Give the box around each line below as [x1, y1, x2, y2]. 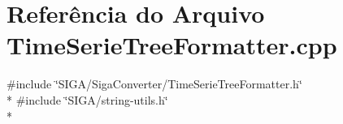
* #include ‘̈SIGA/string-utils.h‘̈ [7, 91, 168, 108]
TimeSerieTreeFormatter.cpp [7, 28, 337, 62]
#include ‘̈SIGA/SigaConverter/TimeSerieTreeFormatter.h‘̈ [7, 75, 302, 92]
